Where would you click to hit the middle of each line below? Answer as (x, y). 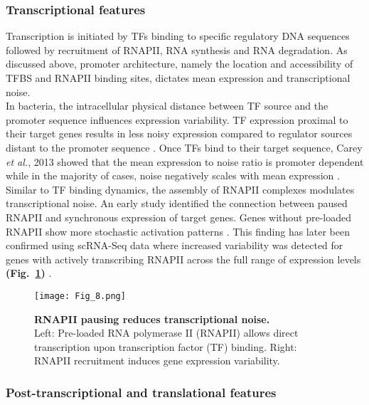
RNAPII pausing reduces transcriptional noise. (152, 319)
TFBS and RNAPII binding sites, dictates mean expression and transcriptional (178, 78)
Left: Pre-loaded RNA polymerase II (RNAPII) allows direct (166, 333)
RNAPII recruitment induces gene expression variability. (157, 361)
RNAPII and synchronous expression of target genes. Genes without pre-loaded (179, 217)
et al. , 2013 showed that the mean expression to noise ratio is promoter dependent (185, 161)
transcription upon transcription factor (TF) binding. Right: (166, 346)
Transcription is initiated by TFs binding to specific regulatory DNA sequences (178, 36)
